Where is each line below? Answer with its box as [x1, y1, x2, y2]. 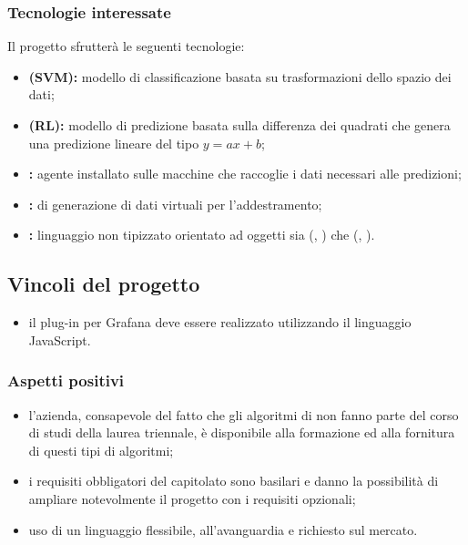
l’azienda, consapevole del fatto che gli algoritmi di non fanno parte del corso [28, 405, 459, 424]
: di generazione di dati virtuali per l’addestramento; [28, 194, 322, 213]
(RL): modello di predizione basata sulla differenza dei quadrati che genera [28, 116, 451, 134]
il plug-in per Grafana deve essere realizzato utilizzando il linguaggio [28, 313, 412, 332]
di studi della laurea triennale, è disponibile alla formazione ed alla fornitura [28, 423, 455, 442]
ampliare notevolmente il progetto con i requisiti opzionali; [28, 488, 356, 508]
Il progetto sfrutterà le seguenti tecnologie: [7, 36, 245, 56]
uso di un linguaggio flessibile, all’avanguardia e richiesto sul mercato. [28, 519, 418, 539]
